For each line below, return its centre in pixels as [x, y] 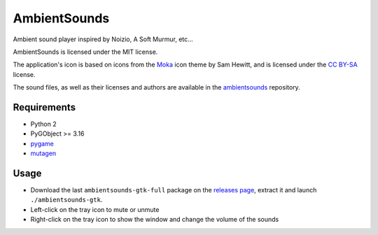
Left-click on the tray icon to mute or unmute [95, 209]
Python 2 [44, 124]
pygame [42, 143]
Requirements [44, 107]
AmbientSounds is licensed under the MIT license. [85, 52]
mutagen [43, 153]
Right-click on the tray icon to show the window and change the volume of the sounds [155, 220]
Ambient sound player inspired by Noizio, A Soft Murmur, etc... [103, 39]
